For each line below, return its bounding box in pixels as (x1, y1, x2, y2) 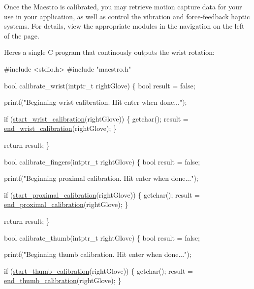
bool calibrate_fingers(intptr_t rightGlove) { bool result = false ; (4, 156, 200, 166)
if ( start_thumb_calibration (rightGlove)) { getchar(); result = (4, 265, 193, 276)
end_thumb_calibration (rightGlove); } (4, 275, 122, 286)
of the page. (4, 30, 39, 41)
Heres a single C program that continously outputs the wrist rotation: (4, 47, 215, 57)
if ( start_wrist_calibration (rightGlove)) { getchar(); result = (4, 113, 189, 124)
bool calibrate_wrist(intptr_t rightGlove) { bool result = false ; (4, 80, 195, 90)
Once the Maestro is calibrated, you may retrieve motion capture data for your (4, 1, 242, 11)
